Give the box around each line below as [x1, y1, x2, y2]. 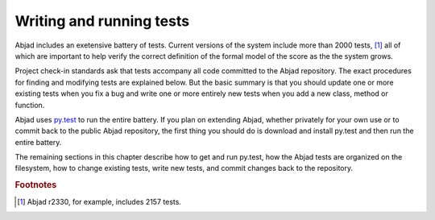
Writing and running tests [14, 12, 189, 30]
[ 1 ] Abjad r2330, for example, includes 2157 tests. [17, 197, 181, 206]
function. [14, 100, 45, 110]
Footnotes [14, 180, 57, 191]
